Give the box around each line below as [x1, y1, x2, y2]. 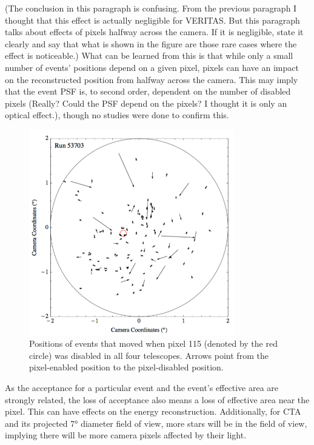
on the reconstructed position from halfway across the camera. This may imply [5, 73, 298, 85]
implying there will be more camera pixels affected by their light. [5, 429, 247, 441]
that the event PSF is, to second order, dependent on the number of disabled [5, 85, 291, 98]
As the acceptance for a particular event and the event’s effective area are [5, 381, 278, 393]
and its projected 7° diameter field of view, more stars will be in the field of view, [5, 417, 307, 429]
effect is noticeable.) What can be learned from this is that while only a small [5, 49, 293, 62]
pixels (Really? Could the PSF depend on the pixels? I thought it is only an [5, 96, 287, 109]
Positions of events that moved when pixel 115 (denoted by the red [29, 337, 278, 350]
